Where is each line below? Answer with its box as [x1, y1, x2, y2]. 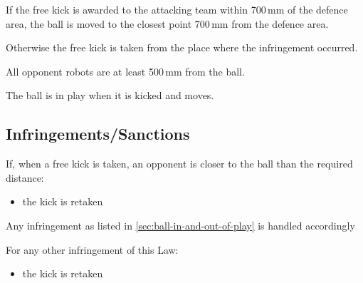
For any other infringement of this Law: [6, 242, 179, 257]
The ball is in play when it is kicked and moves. [6, 88, 214, 103]
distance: [6, 170, 44, 185]
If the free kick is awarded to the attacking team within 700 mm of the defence [6, 2, 348, 16]
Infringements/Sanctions [6, 123, 190, 145]
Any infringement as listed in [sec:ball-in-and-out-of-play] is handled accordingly [6, 217, 355, 232]
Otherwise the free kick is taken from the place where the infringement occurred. [6, 40, 358, 55]
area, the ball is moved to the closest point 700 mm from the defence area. [6, 16, 329, 31]
